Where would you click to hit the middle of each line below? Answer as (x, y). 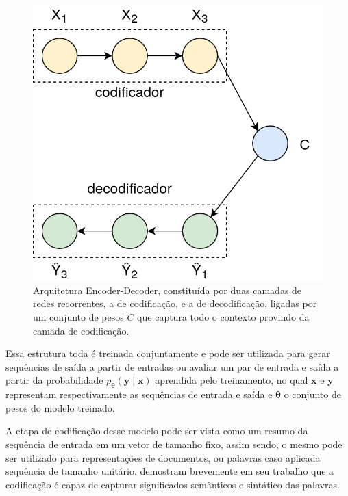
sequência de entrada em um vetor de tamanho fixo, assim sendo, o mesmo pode (174, 444)
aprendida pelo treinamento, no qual (232, 380)
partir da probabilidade (54, 380)
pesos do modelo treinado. (60, 407)
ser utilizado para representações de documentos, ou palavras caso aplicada (163, 457)
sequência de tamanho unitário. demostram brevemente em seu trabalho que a (170, 471)
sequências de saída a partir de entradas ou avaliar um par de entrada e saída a (172, 366)
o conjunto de (312, 394)
